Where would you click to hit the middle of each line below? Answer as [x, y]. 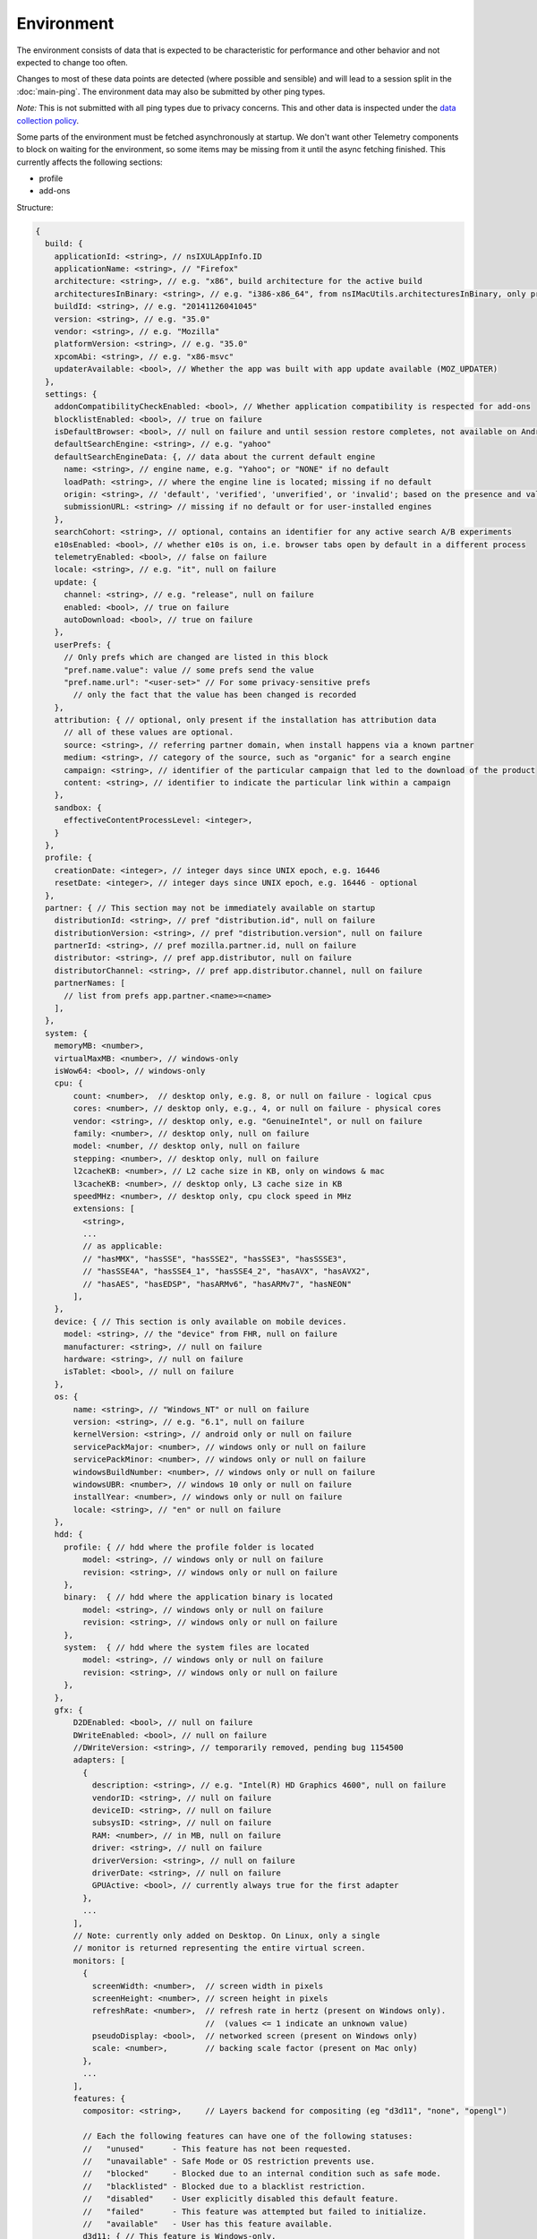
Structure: [35, 207]
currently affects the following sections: [89, 162]
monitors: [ [99, 1960]
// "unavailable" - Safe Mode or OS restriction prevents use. [229, 2161]
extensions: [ [104, 1209]
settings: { [71, 394]
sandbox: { [78, 807]
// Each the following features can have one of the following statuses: [247, 2136]
